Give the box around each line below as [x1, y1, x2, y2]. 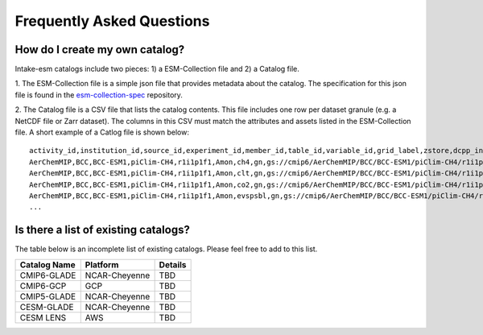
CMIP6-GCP [19, 280, 67, 292]
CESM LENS [19, 312, 67, 323]
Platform [85, 258, 119, 270]
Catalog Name [19, 258, 76, 270]
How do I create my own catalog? [14, 43, 185, 56]
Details [159, 258, 187, 270]
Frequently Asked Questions [14, 12, 210, 30]
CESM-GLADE [19, 301, 74, 312]
